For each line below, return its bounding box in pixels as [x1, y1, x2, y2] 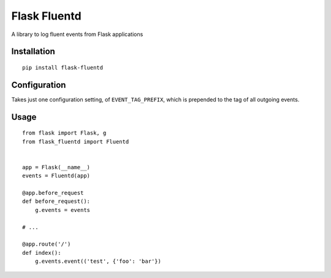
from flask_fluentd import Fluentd [22, 138, 129, 145]
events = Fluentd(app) [22, 172, 91, 180]
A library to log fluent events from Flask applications [11, 31, 143, 38]
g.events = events [34, 207, 91, 213]
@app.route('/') [22, 241, 71, 247]
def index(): [22, 249, 61, 256]
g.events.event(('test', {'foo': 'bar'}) [34, 258, 162, 265]
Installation [11, 46, 55, 57]
